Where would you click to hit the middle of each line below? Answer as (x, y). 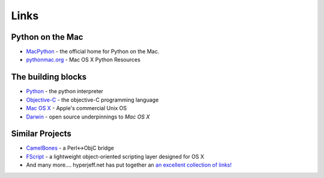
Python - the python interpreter (65, 91)
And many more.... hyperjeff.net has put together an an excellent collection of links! (129, 165)
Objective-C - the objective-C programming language (92, 100)
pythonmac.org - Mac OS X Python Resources (83, 60)
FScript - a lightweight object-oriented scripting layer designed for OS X (115, 156)
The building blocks (49, 77)
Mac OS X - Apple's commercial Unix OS (76, 108)
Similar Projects (41, 134)
